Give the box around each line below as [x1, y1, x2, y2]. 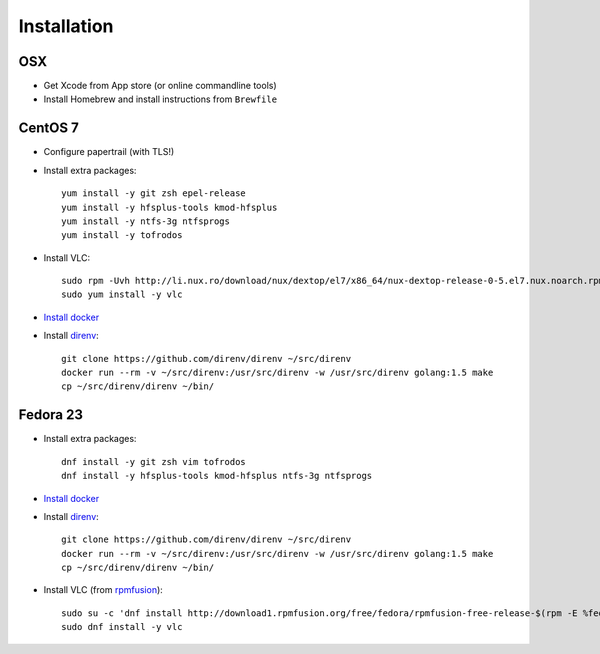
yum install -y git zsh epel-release [61, 188, 247, 199]
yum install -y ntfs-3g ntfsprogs [61, 215, 230, 227]
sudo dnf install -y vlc [61, 621, 183, 633]
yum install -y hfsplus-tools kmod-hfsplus [61, 201, 278, 213]
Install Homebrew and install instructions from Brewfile [43, 93, 278, 105]
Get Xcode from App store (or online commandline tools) [43, 80, 277, 92]
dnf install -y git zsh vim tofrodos [61, 456, 247, 467]
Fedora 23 [18, 406, 84, 424]
